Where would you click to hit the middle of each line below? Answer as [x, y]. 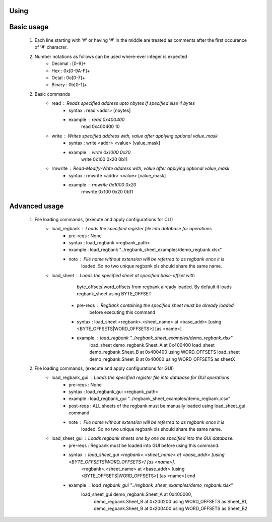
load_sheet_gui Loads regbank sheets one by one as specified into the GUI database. [143, 438]
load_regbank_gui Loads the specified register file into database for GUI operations [140, 377]
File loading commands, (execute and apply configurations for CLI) [104, 219]
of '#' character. [51, 47]
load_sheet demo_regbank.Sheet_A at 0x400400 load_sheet [152, 345]
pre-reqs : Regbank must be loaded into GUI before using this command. [144, 445]
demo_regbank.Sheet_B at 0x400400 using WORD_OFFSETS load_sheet [165, 352]
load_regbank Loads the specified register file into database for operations [132, 229]
